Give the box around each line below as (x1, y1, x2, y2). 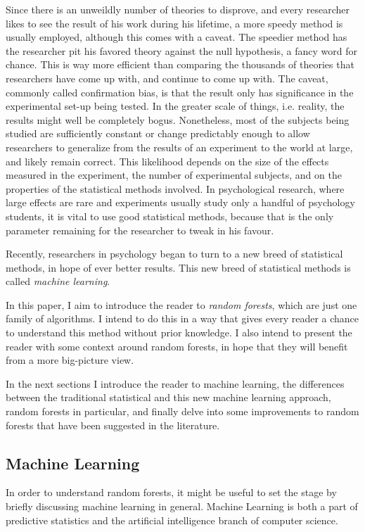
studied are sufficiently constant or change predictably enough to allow (6, 126, 310, 141)
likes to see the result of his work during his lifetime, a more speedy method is (6, 15, 343, 30)
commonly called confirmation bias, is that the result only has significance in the (6, 84, 354, 99)
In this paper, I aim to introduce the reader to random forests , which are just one (6, 297, 357, 312)
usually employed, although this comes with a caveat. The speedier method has (6, 30, 347, 44)
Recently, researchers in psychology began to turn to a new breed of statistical (6, 246, 343, 261)
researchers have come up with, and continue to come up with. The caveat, (6, 70, 328, 85)
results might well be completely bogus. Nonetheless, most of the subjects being (6, 112, 350, 127)
